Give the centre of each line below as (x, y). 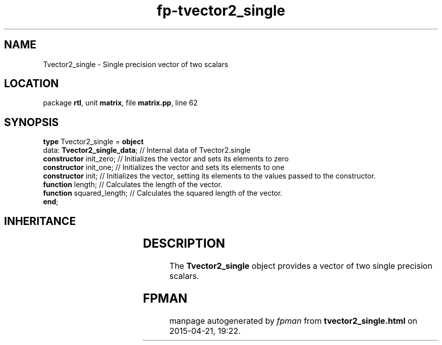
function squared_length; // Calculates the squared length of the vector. (163, 193)
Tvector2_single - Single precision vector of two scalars (136, 64)
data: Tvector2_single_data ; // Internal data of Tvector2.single (147, 150)
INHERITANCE (40, 221)
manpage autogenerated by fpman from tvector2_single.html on (293, 321)
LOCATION (32, 84)
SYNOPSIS (32, 122)
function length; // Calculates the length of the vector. (133, 185)
